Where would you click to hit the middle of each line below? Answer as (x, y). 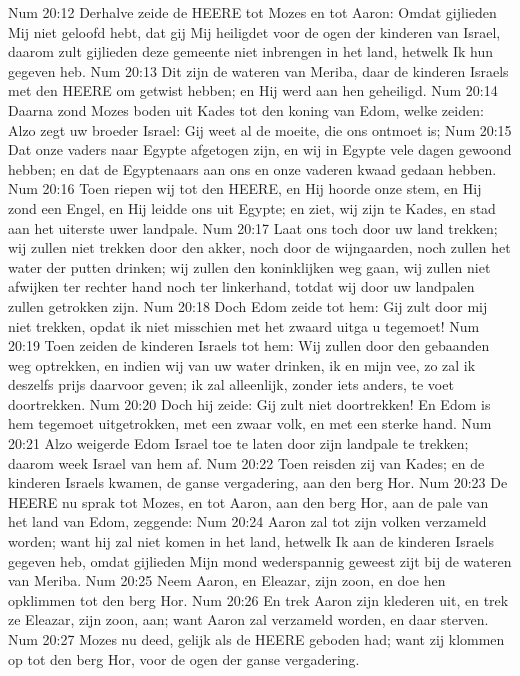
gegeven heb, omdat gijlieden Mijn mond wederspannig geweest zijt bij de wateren (260, 560)
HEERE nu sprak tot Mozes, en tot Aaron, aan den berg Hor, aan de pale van (248, 501)
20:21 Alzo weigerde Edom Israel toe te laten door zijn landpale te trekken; (238, 443)
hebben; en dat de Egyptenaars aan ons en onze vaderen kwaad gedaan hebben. (252, 168)
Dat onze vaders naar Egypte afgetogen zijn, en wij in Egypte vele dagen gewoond (260, 149)
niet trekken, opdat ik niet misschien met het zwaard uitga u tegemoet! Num (244, 325)
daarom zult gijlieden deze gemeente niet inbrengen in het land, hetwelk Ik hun (251, 51)
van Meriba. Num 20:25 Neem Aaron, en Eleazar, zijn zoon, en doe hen (227, 580)
